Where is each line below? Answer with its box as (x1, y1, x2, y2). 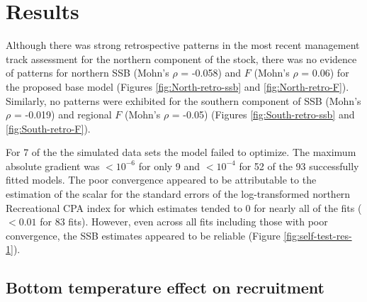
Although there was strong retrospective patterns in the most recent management (6, 38, 360, 52)
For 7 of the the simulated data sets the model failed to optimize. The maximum (6, 145, 356, 160)
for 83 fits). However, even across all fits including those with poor (40, 214, 328, 229)
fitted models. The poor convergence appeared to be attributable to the (6, 172, 317, 187)
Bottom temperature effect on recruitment (6, 276, 325, 298)
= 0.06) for (301, 65, 349, 80)
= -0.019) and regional (13, 107, 112, 122)
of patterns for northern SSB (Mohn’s (6, 65, 169, 80)
